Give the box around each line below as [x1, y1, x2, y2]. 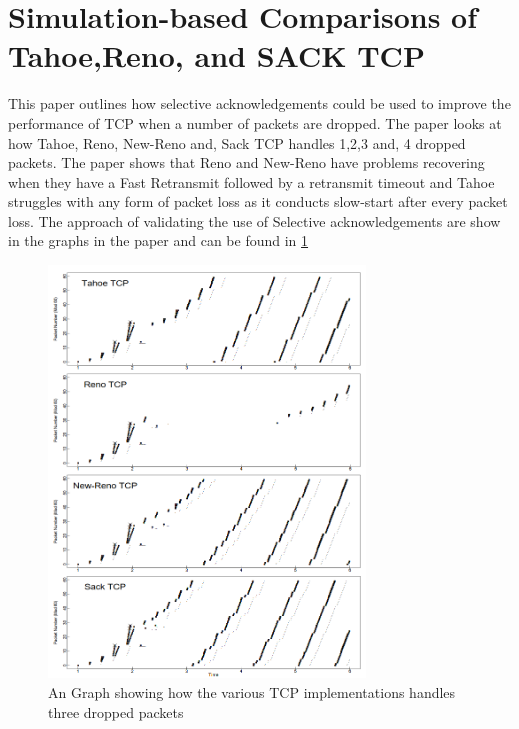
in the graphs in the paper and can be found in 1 [8, 230, 309, 251]
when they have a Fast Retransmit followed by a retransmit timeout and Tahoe [8, 171, 495, 192]
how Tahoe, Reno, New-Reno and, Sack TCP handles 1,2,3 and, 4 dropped [8, 132, 466, 153]
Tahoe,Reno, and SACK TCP [8, 35, 425, 76]
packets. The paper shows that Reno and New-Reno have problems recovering [8, 152, 485, 173]
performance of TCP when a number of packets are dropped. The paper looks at [8, 112, 502, 133]
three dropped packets [48, 701, 184, 722]
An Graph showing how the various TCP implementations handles [48, 682, 456, 702]
